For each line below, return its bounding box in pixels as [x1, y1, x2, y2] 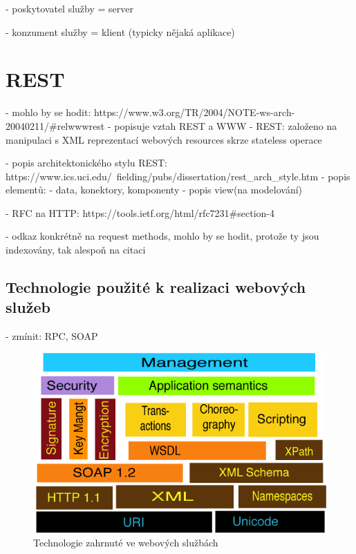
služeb [6, 296, 50, 318]
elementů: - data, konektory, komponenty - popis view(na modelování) [6, 182, 303, 197]
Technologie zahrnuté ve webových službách [33, 535, 218, 549]
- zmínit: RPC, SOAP [6, 329, 98, 343]
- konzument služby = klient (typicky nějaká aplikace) [6, 24, 235, 39]
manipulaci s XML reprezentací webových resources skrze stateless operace [6, 132, 322, 146]
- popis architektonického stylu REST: [6, 155, 167, 170]
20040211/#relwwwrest [6, 118, 105, 133]
